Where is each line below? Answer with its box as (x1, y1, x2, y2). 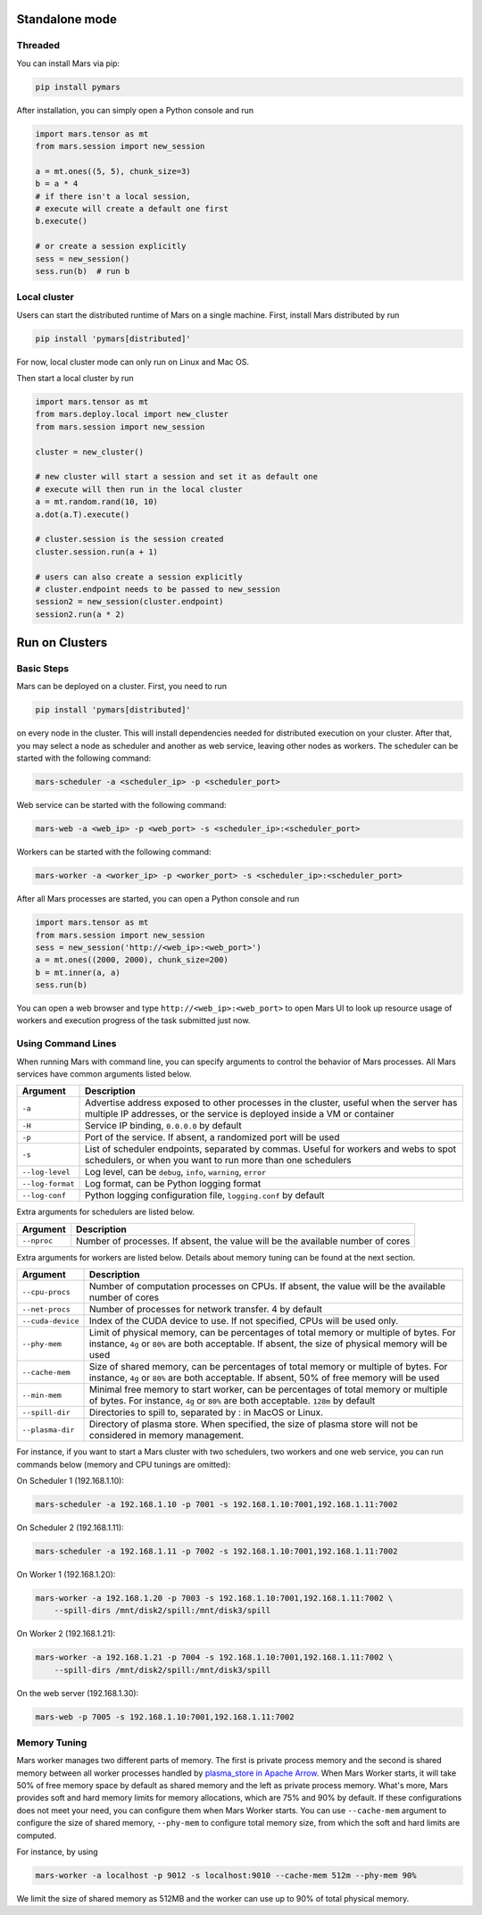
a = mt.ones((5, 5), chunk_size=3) (35, 166, 191, 176)
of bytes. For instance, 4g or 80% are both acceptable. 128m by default (88, 1395, 376, 1407)
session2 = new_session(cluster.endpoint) (35, 596, 224, 607)
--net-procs (21, 1304, 71, 1314)
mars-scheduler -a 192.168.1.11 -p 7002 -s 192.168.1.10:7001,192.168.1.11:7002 (35, 1545, 398, 1556)
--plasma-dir (21, 1425, 75, 1435)
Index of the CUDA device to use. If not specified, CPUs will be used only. (88, 1315, 399, 1328)
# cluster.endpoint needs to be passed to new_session (35, 584, 280, 594)
